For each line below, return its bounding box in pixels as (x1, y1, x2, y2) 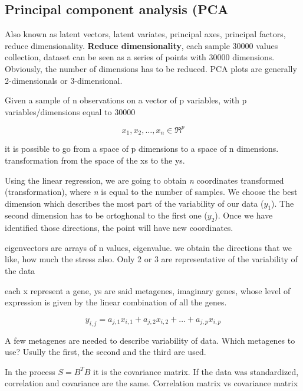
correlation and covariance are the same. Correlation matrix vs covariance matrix (5, 377, 298, 389)
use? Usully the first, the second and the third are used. (5, 346, 206, 358)
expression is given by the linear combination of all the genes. (5, 296, 227, 308)
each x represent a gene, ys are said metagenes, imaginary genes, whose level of (5, 284, 291, 296)
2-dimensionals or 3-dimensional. (5, 74, 123, 86)
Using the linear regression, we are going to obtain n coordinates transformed (5, 174, 284, 186)
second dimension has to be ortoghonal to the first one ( (5, 209, 208, 221)
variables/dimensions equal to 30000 (5, 105, 136, 118)
